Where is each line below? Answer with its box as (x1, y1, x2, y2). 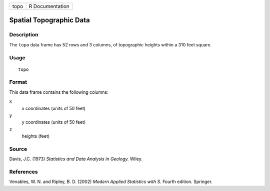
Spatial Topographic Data (9, 16, 90, 24)
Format (9, 79, 27, 86)
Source (9, 145, 27, 152)
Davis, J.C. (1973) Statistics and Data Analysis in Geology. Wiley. (9, 156, 142, 162)
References (9, 169, 38, 176)
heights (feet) (21, 133, 50, 139)
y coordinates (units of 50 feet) (21, 119, 86, 125)
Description (9, 31, 38, 38)
